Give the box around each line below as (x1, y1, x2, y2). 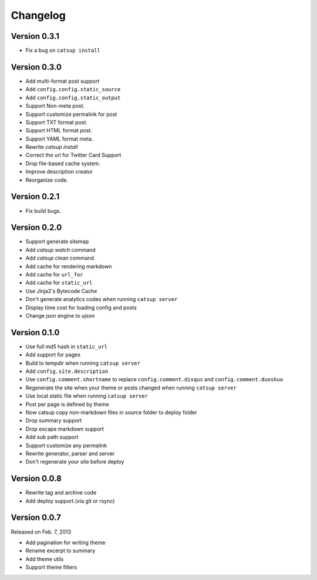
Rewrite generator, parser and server (25, 450, 115, 457)
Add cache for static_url (25, 279, 93, 286)
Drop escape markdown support (25, 425, 104, 432)
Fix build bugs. (25, 207, 62, 214)
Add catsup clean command (25, 255, 94, 262)
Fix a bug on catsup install (25, 47, 101, 54)
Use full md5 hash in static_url (25, 343, 108, 350)
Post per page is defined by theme (25, 401, 109, 408)
